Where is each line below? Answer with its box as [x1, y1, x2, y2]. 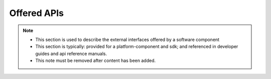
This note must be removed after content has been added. [35, 57, 156, 63]
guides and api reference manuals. [35, 50, 107, 56]
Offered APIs [9, 7, 64, 18]
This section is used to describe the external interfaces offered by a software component [35, 36, 220, 42]
